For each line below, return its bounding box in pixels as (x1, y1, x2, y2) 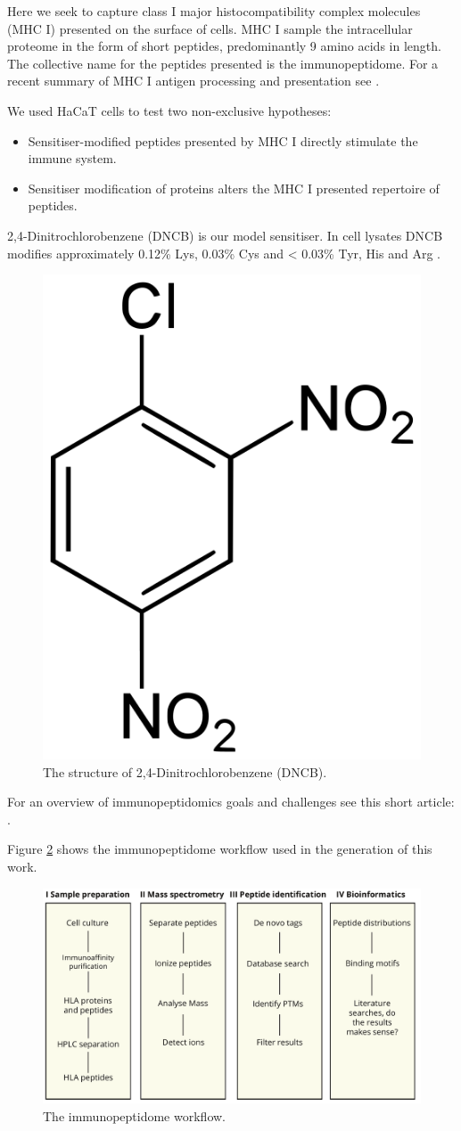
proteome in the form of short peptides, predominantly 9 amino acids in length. (7, 37, 441, 55)
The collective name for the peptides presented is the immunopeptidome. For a (7, 53, 439, 72)
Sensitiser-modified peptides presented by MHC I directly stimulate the (28, 131, 418, 150)
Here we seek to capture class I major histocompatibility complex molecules (7, 2, 421, 20)
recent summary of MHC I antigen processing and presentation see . (7, 71, 380, 90)
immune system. (28, 149, 117, 168)
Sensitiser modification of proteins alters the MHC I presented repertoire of (28, 178, 440, 197)
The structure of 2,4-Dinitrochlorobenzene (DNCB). (43, 762, 327, 781)
